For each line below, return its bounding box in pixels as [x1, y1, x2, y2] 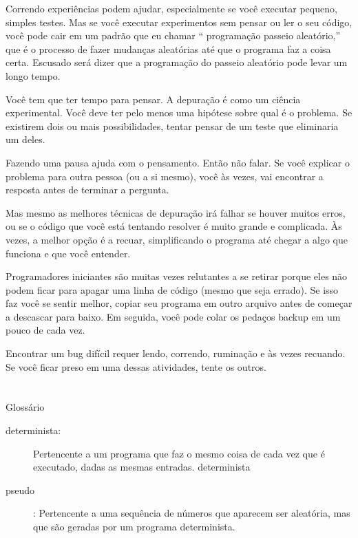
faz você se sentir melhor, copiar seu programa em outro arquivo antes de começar [6, 296, 352, 310]
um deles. [6, 132, 45, 147]
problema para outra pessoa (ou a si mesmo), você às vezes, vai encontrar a [6, 169, 324, 183]
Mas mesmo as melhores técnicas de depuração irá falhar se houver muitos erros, [6, 205, 346, 219]
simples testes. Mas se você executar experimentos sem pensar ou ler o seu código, [6, 14, 352, 29]
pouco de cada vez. [6, 323, 85, 337]
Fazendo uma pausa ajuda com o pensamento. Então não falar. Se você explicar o [6, 155, 350, 169]
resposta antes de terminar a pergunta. [6, 182, 169, 197]
